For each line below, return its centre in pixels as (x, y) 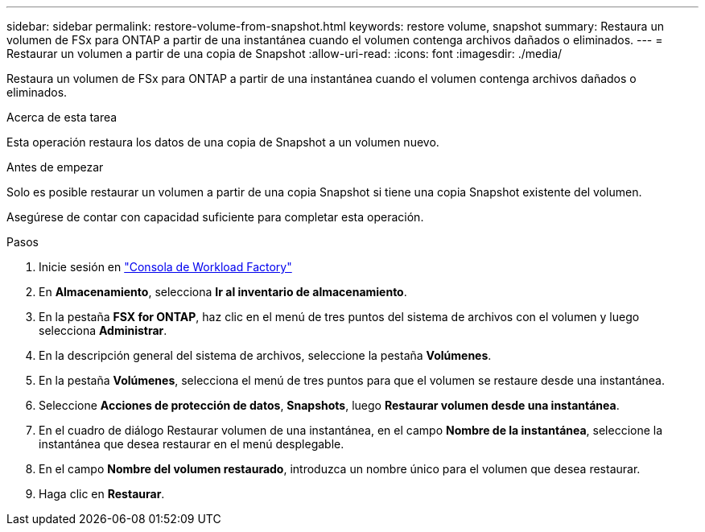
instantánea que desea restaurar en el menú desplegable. (192, 444)
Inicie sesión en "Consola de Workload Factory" (165, 267)
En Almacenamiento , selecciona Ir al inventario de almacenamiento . (223, 292)
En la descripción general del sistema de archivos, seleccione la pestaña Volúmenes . (265, 355)
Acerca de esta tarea (62, 117)
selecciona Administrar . (103, 330)
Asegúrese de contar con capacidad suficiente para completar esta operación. (215, 217)
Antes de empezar (55, 167)
